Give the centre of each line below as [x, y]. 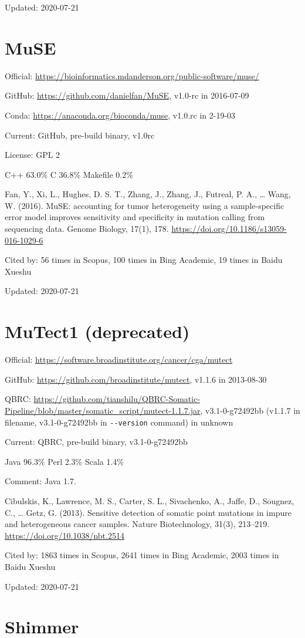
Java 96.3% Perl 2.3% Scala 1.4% [65, 461]
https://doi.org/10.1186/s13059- [229, 229]
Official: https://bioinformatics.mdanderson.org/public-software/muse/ [132, 75]
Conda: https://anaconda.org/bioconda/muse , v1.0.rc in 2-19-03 [120, 115]
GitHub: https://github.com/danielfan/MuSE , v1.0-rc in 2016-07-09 [127, 95]
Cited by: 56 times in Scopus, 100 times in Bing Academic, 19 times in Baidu [144, 260]
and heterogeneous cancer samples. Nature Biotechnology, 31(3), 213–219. [137, 524]
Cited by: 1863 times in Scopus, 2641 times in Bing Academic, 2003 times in [142, 555]
